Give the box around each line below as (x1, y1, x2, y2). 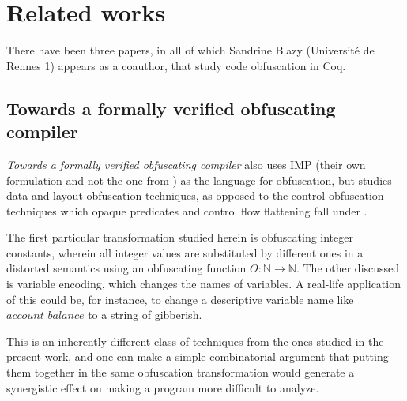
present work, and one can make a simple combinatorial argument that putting (6, 348, 389, 365)
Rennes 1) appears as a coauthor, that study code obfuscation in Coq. (6, 57, 346, 73)
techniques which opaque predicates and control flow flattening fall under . (6, 202, 367, 219)
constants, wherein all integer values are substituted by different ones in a (6, 244, 364, 260)
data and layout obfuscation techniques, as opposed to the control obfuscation (6, 187, 384, 204)
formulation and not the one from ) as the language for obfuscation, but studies (6, 171, 392, 188)
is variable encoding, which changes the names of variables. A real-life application (6, 275, 401, 292)
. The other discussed (296, 260, 400, 276)
